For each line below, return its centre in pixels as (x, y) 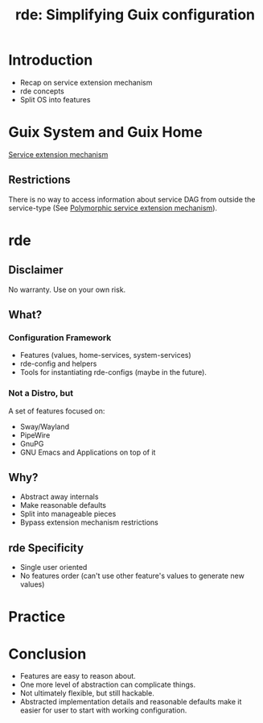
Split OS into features (55, 99)
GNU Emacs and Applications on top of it (88, 452)
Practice (37, 617)
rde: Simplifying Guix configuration (135, 15)
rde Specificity (46, 548)
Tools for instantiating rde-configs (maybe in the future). (113, 372)
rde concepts (42, 91)
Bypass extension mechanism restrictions (89, 522)
